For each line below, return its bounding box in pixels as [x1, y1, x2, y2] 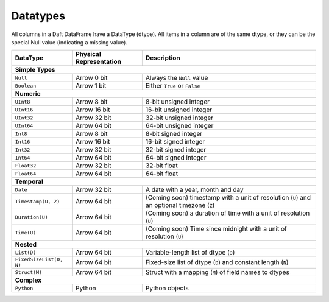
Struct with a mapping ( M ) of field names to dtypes [145, 268, 289, 276]
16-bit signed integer [145, 138, 205, 146]
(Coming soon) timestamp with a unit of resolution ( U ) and [145, 194, 311, 202]
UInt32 [15, 114, 34, 121]
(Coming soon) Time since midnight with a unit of [145, 225, 288, 233]
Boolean [15, 82, 37, 89]
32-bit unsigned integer [145, 113, 213, 122]
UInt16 [15, 107, 34, 113]
